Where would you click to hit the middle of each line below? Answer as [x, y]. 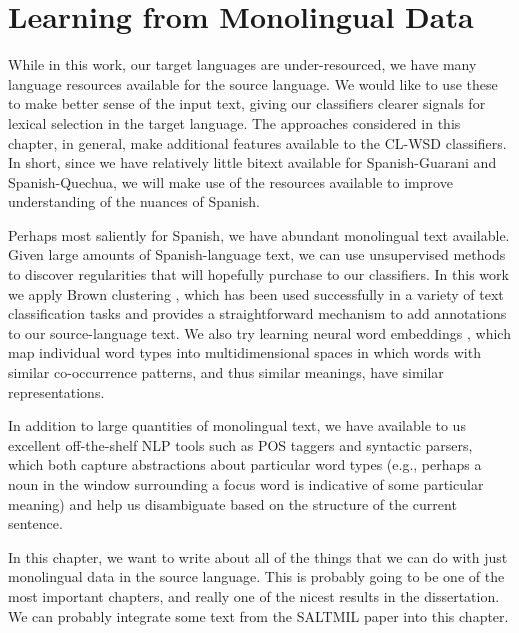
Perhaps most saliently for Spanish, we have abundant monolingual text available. [259, 234]
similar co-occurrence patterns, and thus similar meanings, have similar [226, 372]
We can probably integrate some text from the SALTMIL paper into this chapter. [258, 615]
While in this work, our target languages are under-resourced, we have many [242, 64]
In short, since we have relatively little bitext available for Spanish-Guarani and [252, 162]
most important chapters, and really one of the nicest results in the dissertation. [254, 595]
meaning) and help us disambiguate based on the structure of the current [232, 503]
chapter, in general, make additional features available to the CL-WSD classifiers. [257, 142]
